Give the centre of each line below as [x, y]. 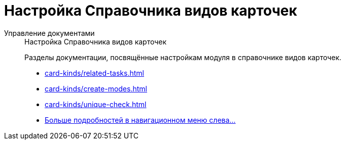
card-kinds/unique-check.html [96, 104]
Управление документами [49, 33]
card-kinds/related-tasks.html [94, 73]
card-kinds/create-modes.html [96, 88]
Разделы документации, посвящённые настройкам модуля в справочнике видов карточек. [183, 57]
